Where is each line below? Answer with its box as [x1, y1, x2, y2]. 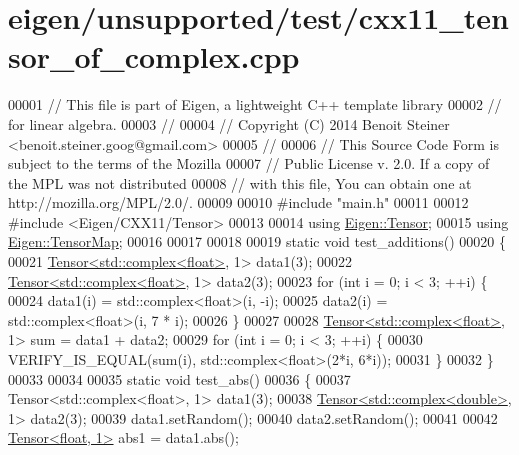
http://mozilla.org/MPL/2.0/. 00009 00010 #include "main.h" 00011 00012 [8, 192, 469, 213]
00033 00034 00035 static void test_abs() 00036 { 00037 [8, 368, 351, 389]
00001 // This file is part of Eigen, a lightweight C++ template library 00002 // [8, 94, 502, 115]
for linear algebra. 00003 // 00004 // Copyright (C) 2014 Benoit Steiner [8, 113, 450, 134]
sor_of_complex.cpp [8, 36, 300, 77]
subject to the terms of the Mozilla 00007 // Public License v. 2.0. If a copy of [8, 153, 490, 174]
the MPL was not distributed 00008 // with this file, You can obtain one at [8, 172, 472, 193]
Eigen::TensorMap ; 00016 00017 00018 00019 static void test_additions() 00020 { [8, 231, 506, 252]
